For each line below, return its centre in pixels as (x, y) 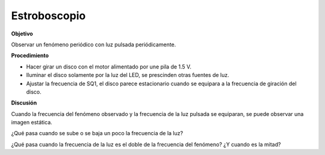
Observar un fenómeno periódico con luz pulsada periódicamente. (94, 44)
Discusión (24, 103)
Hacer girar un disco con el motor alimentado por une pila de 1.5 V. (109, 67)
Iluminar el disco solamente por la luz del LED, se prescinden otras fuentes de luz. (128, 75)
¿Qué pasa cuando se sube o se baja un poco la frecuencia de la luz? (97, 133)
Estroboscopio (48, 16)
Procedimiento (30, 56)
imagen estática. (32, 123)
